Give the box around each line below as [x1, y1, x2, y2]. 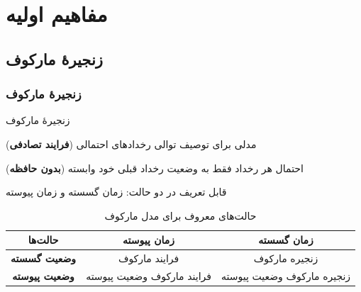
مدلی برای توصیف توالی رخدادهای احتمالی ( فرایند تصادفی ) [6, 136, 257, 151]
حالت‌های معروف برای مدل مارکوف [104, 208, 257, 223]
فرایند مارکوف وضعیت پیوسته [86, 269, 212, 283]
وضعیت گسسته [11, 251, 77, 266]
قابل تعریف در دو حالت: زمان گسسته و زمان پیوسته [6, 184, 227, 199]
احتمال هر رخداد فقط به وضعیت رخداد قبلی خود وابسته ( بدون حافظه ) [6, 160, 304, 175]
